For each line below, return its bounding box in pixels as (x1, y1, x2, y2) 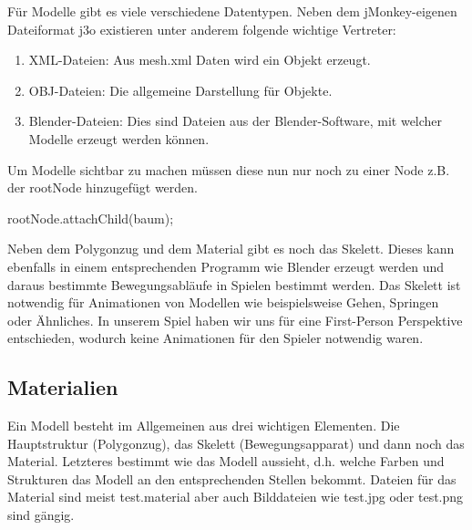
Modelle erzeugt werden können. (28, 129, 210, 148)
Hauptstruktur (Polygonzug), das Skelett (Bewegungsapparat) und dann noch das (7, 433, 465, 452)
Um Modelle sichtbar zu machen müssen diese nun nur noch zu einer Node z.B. (7, 160, 450, 179)
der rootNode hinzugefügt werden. (7, 178, 198, 197)
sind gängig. (7, 505, 75, 525)
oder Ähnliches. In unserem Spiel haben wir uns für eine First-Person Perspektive (7, 310, 463, 329)
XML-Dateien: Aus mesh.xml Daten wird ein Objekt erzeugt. (28, 50, 371, 69)
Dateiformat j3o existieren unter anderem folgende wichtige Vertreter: (7, 19, 396, 38)
